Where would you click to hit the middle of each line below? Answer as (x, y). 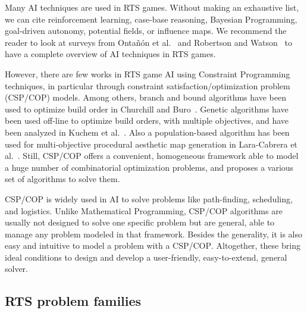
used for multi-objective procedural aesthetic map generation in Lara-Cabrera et (151, 144)
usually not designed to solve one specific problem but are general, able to (140, 222)
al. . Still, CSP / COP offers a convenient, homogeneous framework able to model (152, 156)
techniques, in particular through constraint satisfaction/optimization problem (148, 85)
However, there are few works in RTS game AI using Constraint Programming (148, 73)
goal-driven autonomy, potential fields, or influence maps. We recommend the (146, 31)
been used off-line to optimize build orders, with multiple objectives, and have (147, 120)
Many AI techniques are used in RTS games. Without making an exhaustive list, (152, 7)
